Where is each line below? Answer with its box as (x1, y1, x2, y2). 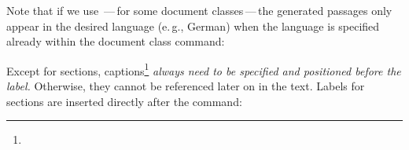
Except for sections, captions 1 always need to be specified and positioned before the (6, 60, 401, 79)
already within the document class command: (6, 33, 225, 49)
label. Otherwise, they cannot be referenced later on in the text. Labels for (6, 78, 365, 94)
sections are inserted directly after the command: (6, 93, 242, 109)
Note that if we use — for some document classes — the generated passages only (6, 2, 392, 18)
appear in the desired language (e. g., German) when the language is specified (6, 17, 380, 34)
